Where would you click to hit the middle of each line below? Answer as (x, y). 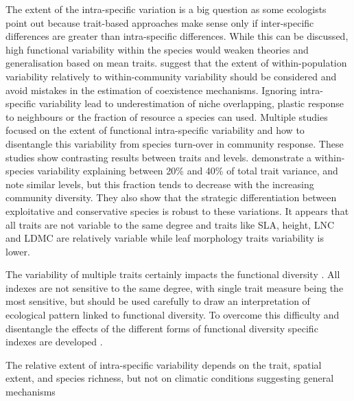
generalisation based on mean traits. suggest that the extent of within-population (176, 63)
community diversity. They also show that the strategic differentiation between (171, 197)
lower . (18, 251)
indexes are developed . (54, 342)
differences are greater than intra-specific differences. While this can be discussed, (177, 36)
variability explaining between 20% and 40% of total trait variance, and (188, 171)
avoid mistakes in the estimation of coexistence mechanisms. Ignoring (151, 90)
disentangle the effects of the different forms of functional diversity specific (162, 328)
